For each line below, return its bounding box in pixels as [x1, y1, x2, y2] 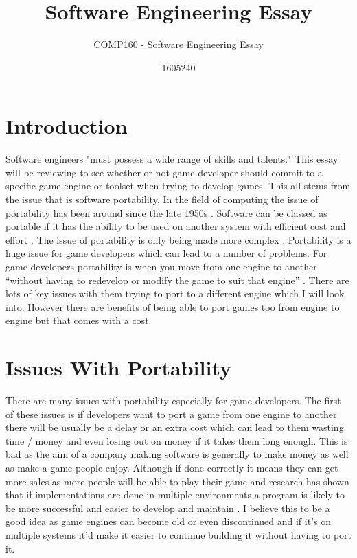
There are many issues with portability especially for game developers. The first [5, 393, 341, 408]
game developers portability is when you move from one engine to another [5, 259, 317, 273]
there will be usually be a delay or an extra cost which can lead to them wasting [5, 420, 344, 434]
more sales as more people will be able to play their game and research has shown [5, 474, 349, 488]
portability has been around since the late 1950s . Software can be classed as [5, 205, 327, 220]
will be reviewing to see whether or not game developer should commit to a [5, 165, 323, 179]
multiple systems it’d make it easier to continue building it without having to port [5, 528, 352, 542]
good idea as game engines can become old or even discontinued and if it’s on [5, 514, 331, 528]
